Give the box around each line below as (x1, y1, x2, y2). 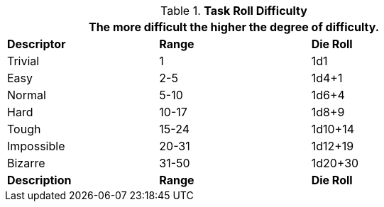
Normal (7, 88, 46, 102)
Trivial (7, 54, 40, 68)
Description (7, 173, 72, 187)
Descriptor (7, 37, 66, 51)
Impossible (7, 139, 65, 153)
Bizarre (7, 156, 45, 170)
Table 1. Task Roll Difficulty (160, 4, 307, 18)
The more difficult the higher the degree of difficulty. (88, 20, 380, 34)
